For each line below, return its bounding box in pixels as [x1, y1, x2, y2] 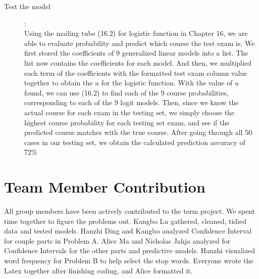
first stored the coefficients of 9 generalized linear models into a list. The [24, 48, 248, 58]
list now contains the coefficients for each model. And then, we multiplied [24, 57, 251, 68]
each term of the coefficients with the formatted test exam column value [24, 67, 247, 78]
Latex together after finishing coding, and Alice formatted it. [4, 265, 193, 275]
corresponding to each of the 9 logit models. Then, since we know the [24, 97, 239, 108]
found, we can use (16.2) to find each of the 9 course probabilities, [24, 87, 229, 98]
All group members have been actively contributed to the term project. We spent [4, 206, 255, 216]
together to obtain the [24, 77, 93, 88]
